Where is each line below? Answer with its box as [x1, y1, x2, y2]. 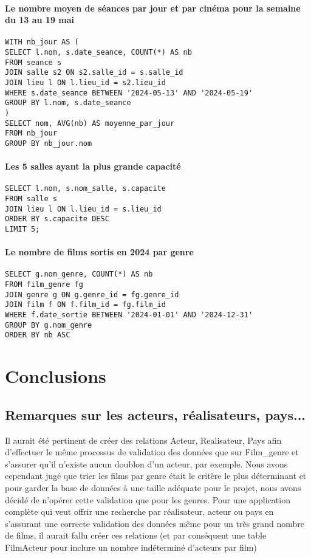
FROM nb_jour [5, 129, 57, 138]
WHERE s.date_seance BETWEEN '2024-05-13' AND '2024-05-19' [5, 88, 253, 97]
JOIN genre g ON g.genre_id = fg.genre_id [5, 290, 179, 299]
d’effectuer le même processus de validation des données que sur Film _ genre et [5, 446, 299, 458]
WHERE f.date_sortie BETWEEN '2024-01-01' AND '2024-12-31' [5, 311, 253, 320]
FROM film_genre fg [5, 280, 83, 289]
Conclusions [5, 363, 106, 388]
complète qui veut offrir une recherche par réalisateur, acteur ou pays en [5, 505, 274, 518]
